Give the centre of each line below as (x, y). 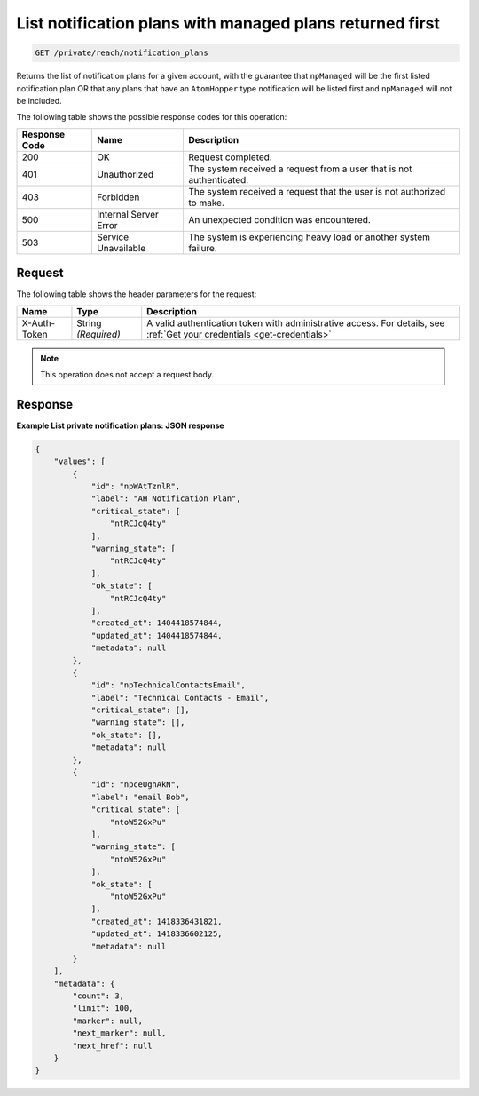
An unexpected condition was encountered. (279, 219)
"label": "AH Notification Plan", (166, 499)
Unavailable (121, 248)
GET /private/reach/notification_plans (122, 53)
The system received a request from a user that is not (300, 169)
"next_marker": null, (119, 1033)
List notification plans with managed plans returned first (228, 23)
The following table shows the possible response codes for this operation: (152, 117)
